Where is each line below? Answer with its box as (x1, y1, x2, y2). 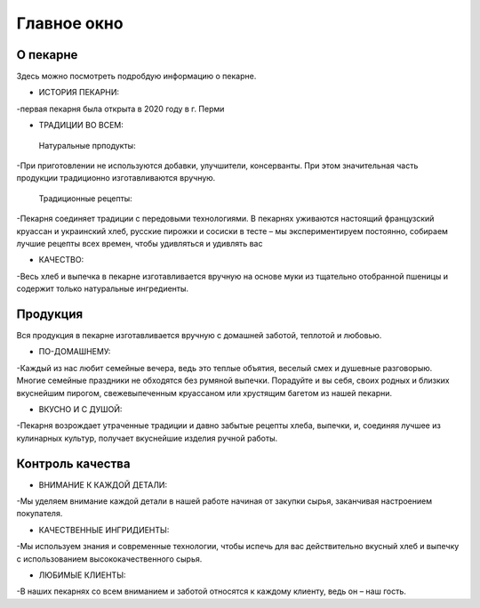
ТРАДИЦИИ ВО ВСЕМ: (38, 120, 124, 131)
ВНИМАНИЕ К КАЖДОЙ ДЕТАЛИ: (38, 479, 168, 490)
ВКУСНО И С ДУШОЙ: (38, 404, 123, 414)
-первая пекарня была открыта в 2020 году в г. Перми (16, 103, 225, 114)
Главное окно (16, 13, 124, 33)
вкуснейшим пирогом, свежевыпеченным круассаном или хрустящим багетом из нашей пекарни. (16, 387, 393, 398)
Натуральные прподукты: (38, 140, 137, 150)
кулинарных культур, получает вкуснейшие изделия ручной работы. (16, 433, 278, 443)
